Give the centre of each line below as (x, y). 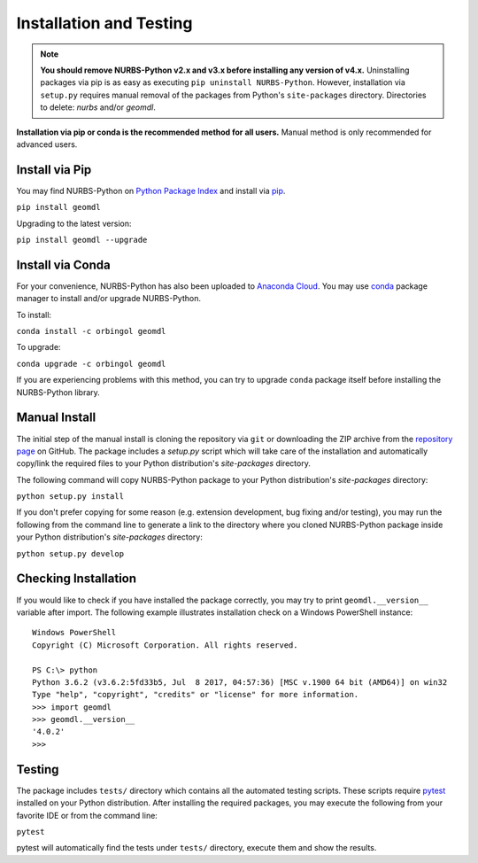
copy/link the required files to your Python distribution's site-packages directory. (164, 463)
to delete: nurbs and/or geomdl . (98, 107)
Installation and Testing (104, 23)
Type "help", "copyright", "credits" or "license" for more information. (196, 695)
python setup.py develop (70, 553)
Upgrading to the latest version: (74, 223)
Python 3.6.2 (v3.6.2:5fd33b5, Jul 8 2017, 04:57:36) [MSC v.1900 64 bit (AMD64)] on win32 (240, 682)
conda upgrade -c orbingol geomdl (91, 364)
